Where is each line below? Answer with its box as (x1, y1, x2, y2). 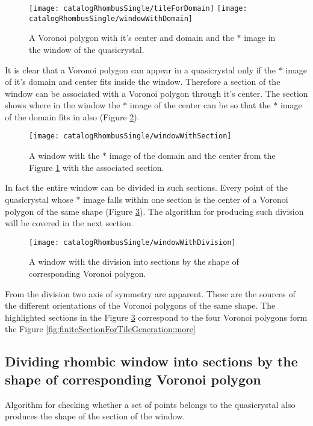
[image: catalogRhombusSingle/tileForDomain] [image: (29, 4, 247, 13)
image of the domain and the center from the (109, 149, 276, 162)
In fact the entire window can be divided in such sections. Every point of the (5, 181, 288, 194)
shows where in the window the (5, 99, 120, 111)
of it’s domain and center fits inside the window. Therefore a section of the (5, 75, 280, 88)
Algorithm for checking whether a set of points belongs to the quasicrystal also (5, 398, 296, 410)
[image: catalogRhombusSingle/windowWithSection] (29, 132, 232, 141)
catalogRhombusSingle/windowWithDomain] (29, 14, 193, 23)
